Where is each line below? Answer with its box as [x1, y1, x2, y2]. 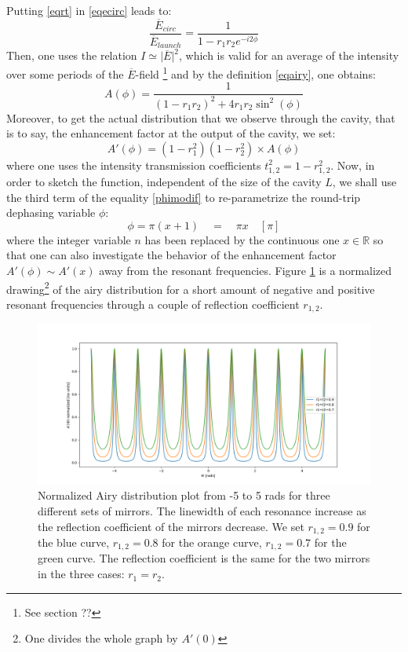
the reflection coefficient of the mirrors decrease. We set [38, 518, 304, 534]
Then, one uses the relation [6, 47, 137, 64]
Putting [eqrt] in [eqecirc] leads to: [6, 2, 172, 18]
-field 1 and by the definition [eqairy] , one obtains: [135, 63, 376, 82]
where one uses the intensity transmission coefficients [6, 156, 261, 173]
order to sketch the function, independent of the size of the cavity [6, 173, 322, 189]
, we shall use [332, 173, 397, 189]
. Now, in [330, 156, 375, 173]
